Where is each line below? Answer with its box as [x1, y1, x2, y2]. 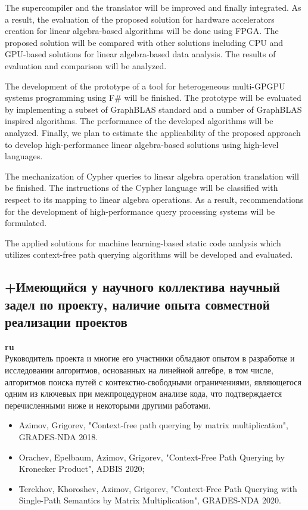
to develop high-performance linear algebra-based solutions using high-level [5, 138, 279, 150]
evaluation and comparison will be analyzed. [5, 59, 167, 72]
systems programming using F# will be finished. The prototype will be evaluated [5, 91, 301, 104]
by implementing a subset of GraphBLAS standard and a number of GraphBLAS [5, 103, 302, 115]
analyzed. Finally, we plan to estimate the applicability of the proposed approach [5, 126, 301, 138]
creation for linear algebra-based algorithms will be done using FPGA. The [5, 24, 279, 37]
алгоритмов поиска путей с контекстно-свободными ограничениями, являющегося [5, 375, 301, 388]
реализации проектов [5, 313, 127, 331]
